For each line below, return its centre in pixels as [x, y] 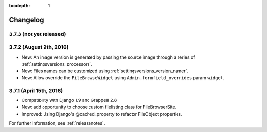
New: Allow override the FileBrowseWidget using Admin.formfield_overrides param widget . [123, 78]
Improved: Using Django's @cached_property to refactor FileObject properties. [102, 114]
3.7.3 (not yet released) [38, 34]
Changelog [26, 20]
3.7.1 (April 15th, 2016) [36, 90]
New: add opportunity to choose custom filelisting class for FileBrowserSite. [99, 107]
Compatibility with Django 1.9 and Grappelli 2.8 [69, 100]
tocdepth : [20, 6]
